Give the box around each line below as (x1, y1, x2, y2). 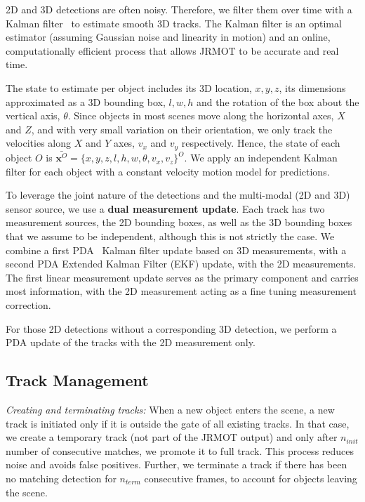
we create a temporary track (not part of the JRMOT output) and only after (6, 430, 338, 444)
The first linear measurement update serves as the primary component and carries (6, 270, 359, 284)
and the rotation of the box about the (196, 94, 359, 109)
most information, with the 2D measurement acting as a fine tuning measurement (6, 284, 357, 298)
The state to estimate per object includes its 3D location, (6, 80, 252, 95)
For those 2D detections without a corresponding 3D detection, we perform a (6, 321, 337, 336)
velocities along (6, 136, 72, 150)
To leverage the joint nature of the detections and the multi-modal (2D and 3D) (6, 187, 350, 202)
